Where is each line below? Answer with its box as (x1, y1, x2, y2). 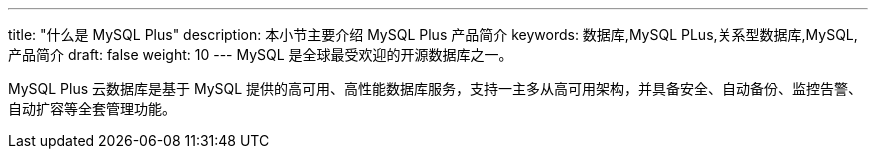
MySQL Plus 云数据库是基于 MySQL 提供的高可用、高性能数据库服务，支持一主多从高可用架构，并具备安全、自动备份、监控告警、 (8, 80, 863, 97)
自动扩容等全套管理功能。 (8, 100, 176, 117)
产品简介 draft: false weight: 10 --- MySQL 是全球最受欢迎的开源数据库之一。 (8, 46, 513, 63)
